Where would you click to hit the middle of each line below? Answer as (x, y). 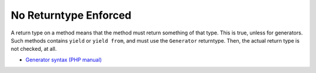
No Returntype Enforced (71, 15)
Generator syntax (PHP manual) (64, 60)
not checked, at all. (34, 49)
